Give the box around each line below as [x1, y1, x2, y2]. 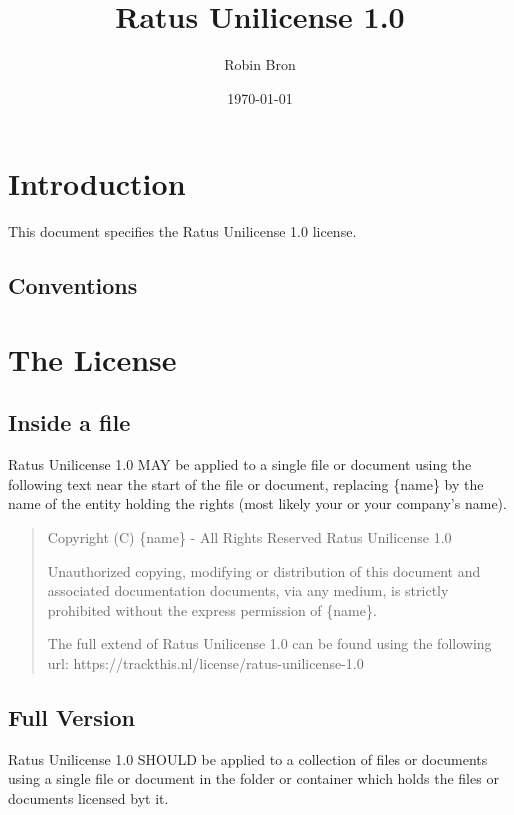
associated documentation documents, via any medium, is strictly [47, 580, 449, 601]
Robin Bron [224, 54, 296, 75]
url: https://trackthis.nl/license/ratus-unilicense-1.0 [47, 652, 364, 673]
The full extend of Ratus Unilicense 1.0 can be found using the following [47, 633, 492, 654]
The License [8, 338, 177, 379]
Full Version [8, 701, 136, 732]
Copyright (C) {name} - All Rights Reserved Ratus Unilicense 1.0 [47, 526, 452, 547]
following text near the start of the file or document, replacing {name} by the [8, 473, 484, 494]
